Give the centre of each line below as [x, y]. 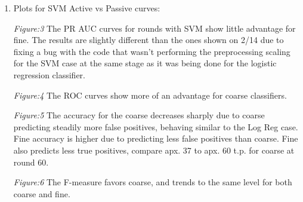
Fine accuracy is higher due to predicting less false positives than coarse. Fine [156, 138]
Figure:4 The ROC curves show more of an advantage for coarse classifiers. [150, 95]
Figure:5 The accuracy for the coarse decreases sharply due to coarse [139, 115]
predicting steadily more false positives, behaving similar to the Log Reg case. [156, 126]
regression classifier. [49, 74]
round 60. [31, 162]
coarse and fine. [42, 193]
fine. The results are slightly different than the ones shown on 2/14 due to [149, 40]
